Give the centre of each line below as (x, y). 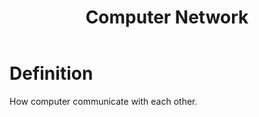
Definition (51, 73)
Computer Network (167, 17)
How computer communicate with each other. (103, 101)
